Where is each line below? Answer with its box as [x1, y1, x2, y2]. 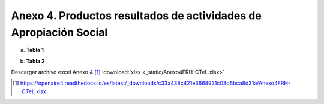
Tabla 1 [26, 47, 44, 54]
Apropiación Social [11, 26, 108, 39]
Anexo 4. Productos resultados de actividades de [11, 9, 262, 22]
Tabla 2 [26, 57, 45, 65]
